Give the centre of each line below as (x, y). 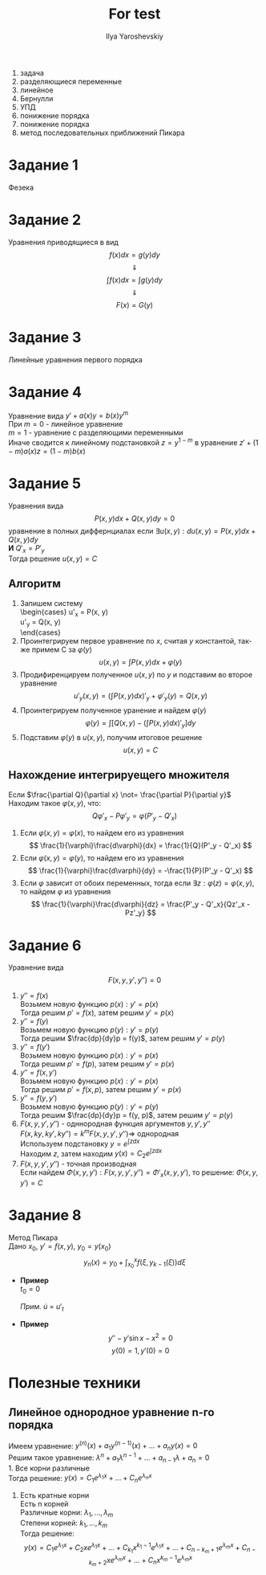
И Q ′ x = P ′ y (27, 549)
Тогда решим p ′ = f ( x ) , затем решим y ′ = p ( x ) (97, 1012)
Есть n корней (44, 1503)
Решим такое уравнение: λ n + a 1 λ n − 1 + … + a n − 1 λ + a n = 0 (109, 1458)
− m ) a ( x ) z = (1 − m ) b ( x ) (47, 451)
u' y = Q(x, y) (40, 623)
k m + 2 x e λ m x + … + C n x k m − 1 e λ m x (141, 1561)
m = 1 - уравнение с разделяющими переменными (96, 433)
